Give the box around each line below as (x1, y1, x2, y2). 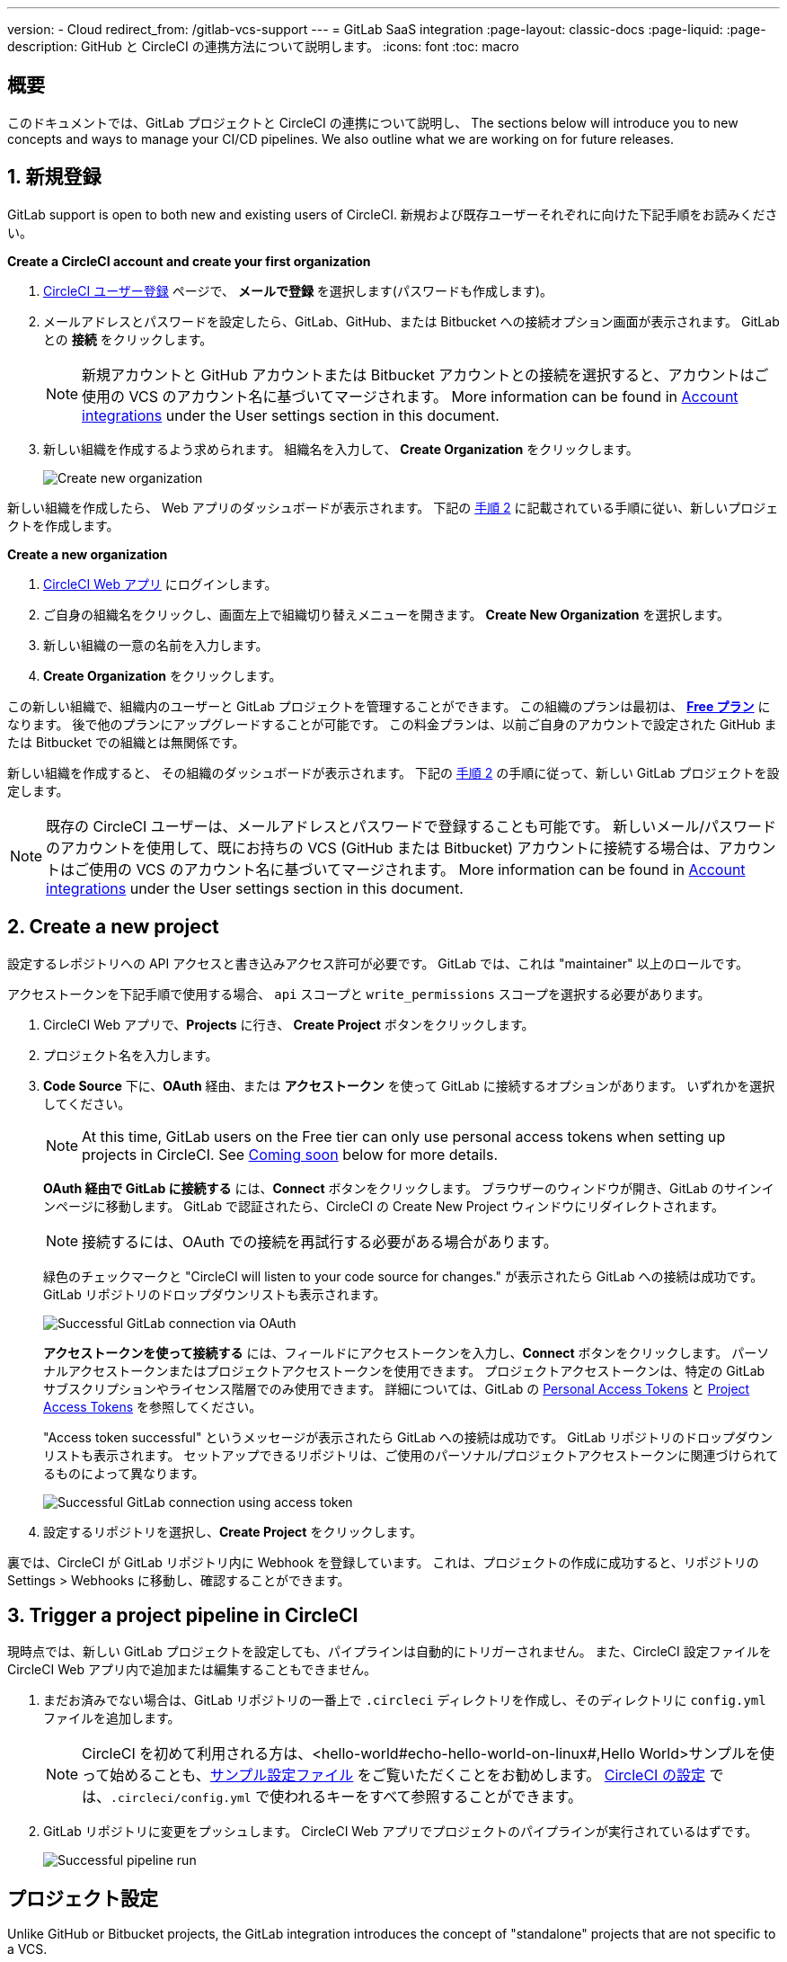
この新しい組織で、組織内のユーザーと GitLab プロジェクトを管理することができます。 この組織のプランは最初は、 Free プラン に (7, 698, 771, 714)
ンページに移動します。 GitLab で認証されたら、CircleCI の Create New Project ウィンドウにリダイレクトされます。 (43, 1198, 724, 1214)
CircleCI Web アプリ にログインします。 (43, 575, 278, 592)
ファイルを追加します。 (43, 1710, 181, 1726)
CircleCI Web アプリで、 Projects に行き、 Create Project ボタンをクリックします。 (43, 1016, 535, 1032)
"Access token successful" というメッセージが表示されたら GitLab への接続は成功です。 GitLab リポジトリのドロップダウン (43, 1429, 774, 1445)
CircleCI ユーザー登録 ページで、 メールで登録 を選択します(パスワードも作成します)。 (43, 282, 553, 299)
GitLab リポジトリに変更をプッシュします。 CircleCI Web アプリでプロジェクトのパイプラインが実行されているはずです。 (43, 1824, 758, 1840)
